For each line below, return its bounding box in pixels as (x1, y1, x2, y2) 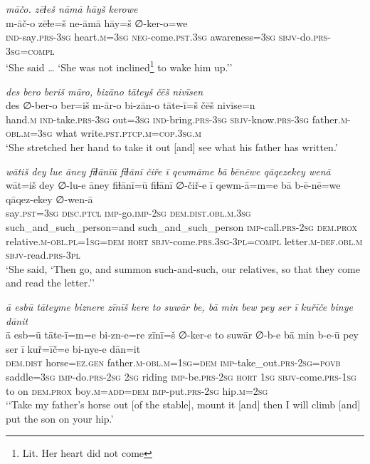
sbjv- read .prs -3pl (6, 247, 80, 262)
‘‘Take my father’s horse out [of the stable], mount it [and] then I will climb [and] (6, 397, 361, 412)
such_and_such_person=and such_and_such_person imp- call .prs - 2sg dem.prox (6, 219, 357, 234)
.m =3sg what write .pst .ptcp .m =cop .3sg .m (21, 125, 201, 140)
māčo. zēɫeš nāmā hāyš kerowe (6, 1, 138, 16)
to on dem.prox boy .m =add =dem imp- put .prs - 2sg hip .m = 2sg (6, 383, 268, 398)
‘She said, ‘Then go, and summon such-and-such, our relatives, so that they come (6, 261, 360, 276)
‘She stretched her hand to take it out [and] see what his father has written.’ (6, 140, 338, 154)
